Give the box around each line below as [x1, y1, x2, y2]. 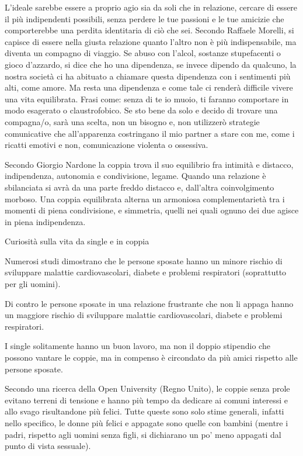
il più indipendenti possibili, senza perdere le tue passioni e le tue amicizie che [5, 12, 284, 25]
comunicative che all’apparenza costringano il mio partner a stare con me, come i [5, 127, 295, 139]
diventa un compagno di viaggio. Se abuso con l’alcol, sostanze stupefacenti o [5, 47, 281, 59]
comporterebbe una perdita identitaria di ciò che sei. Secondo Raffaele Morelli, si [5, 24, 294, 36]
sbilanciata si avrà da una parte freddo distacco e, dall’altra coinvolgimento [5, 181, 274, 193]
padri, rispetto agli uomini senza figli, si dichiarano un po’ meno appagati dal [5, 428, 281, 440]
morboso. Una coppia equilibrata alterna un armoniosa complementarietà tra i [5, 192, 285, 205]
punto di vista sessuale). [5, 440, 91, 452]
